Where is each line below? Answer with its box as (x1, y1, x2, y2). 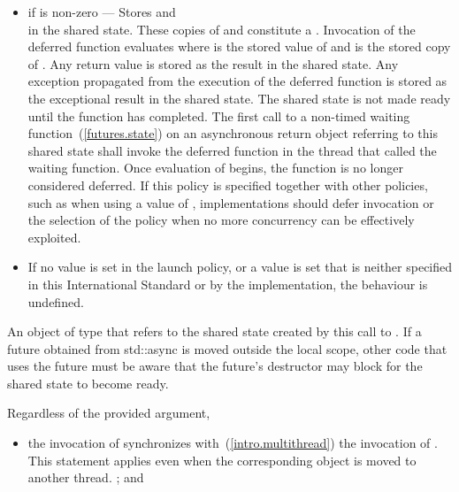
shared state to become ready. (7, 373, 169, 392)
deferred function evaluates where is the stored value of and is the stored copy (27, 37, 451, 56)
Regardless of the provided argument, (7, 404, 210, 422)
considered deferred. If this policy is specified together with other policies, (27, 175, 428, 194)
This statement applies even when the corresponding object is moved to (27, 450, 417, 469)
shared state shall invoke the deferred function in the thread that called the (27, 141, 437, 159)
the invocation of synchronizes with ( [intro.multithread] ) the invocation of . (27, 434, 438, 452)
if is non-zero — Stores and (27, 3, 176, 20)
